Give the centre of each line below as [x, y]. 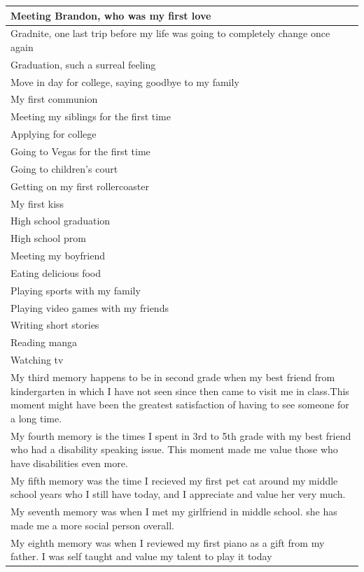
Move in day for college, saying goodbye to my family [125, 81]
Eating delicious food [56, 272]
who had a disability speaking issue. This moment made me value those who [174, 449]
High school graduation [61, 221]
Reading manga [44, 342]
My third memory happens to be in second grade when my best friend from [173, 377]
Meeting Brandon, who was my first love [111, 15]
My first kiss [37, 203]
